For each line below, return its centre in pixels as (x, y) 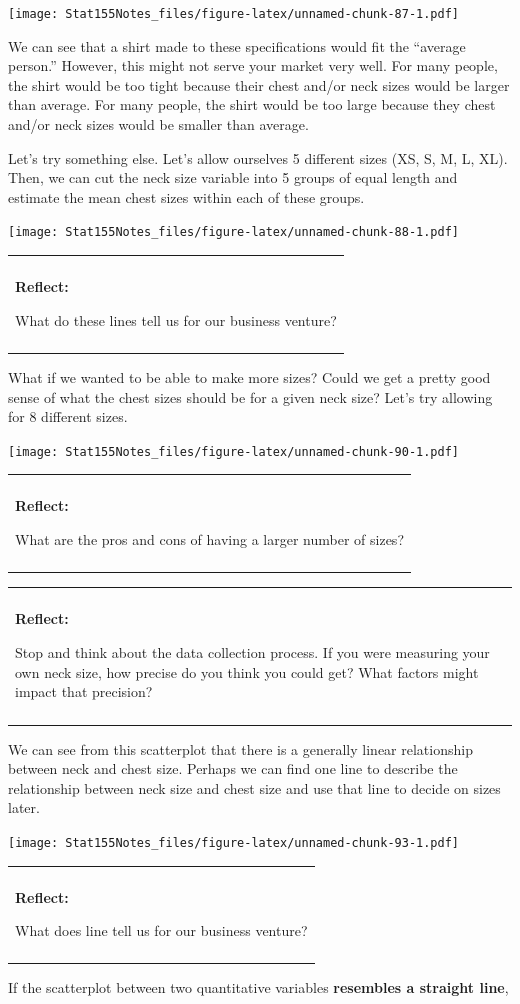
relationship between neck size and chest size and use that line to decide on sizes (254, 787)
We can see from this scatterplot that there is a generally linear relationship (240, 748)
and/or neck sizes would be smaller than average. (158, 124)
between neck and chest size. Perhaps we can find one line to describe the (233, 768)
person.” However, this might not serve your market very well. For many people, (253, 65)
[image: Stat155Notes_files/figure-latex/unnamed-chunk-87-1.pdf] (234, 14)
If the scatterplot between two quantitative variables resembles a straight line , (258, 987)
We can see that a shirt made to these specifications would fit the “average (237, 45)
